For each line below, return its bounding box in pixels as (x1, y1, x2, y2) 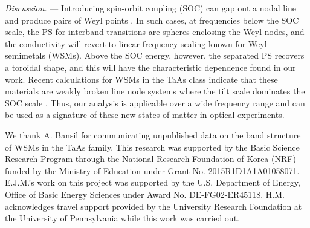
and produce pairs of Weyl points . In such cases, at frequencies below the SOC (5, 13, 299, 26)
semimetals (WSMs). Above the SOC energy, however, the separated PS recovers (5, 49, 305, 62)
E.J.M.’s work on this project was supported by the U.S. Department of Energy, (5, 176, 300, 189)
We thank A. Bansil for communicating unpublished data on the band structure (5, 128, 301, 141)
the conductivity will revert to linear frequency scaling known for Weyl (5, 37, 267, 50)
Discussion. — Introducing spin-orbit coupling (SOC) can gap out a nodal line (5, 2, 297, 14)
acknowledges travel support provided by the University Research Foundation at (5, 200, 302, 212)
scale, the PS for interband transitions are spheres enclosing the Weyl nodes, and (5, 25, 305, 38)
